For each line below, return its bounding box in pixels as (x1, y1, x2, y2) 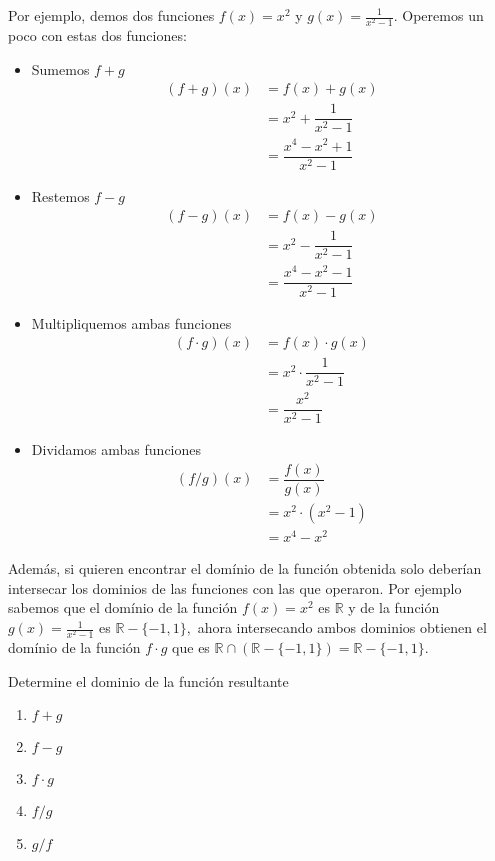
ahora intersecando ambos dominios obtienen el (197, 617, 487, 638)
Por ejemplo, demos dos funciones (8, 5, 215, 25)
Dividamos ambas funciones (31, 439, 202, 460)
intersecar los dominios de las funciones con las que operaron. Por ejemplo (8, 577, 462, 598)
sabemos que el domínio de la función (8, 597, 238, 618)
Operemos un (402, 5, 484, 25)
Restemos (31, 185, 90, 206)
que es (172, 637, 210, 658)
